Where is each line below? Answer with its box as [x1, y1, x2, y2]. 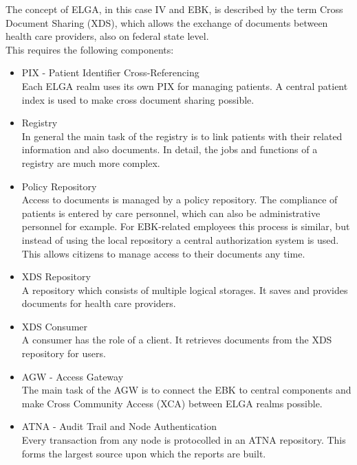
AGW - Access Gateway [21, 369, 124, 383]
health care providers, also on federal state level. [6, 29, 209, 43]
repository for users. [21, 346, 106, 361]
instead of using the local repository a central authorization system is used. [21, 232, 339, 247]
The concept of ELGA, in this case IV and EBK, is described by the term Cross [6, 2, 343, 16]
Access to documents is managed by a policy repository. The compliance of [21, 192, 338, 207]
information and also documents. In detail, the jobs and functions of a [21, 142, 318, 157]
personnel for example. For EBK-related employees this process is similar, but [21, 219, 350, 234]
